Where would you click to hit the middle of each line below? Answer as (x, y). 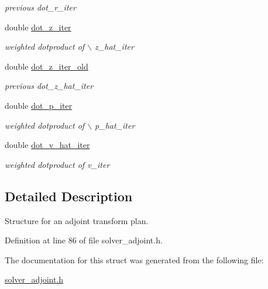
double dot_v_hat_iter (47, 145)
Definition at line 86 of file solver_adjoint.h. (84, 240)
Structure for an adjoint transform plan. (77, 220)
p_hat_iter (115, 125)
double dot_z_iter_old (47, 66)
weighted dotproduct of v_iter (57, 164)
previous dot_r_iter (40, 7)
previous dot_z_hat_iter (49, 86)
